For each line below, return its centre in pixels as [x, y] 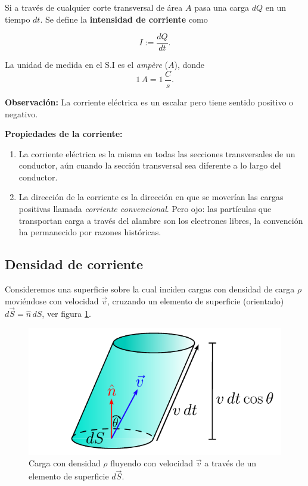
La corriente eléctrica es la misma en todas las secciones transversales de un [157, 153]
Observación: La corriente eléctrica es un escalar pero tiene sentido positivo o [149, 102]
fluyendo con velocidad [152, 463]
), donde [189, 65]
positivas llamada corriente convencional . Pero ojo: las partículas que [145, 209]
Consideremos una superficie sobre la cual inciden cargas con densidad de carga [150, 289]
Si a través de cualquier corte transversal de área [94, 7]
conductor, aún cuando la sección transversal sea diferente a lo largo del [150, 165]
